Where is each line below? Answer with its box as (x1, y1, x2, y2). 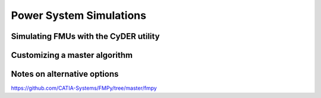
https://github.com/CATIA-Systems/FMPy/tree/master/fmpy (11, 84, 157, 92)
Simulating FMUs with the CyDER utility (11, 31, 160, 41)
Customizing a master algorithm (11, 50, 133, 60)
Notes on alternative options (11, 69, 119, 79)
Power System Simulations (11, 9, 147, 22)
